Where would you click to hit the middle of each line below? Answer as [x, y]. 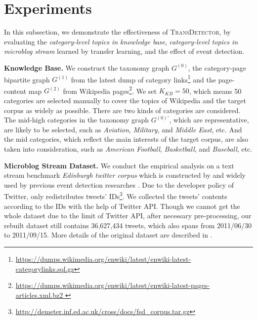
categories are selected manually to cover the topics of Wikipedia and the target [125, 100]
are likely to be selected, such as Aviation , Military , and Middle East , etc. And [123, 129]
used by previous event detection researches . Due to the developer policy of [119, 184]
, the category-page [217, 67]
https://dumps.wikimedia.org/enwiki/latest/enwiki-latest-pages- [113, 285]
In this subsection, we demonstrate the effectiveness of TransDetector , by [117, 32]
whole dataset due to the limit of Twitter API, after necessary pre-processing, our [128, 216]
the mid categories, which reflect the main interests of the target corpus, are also [126, 139]
